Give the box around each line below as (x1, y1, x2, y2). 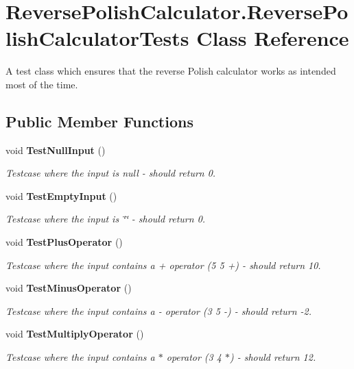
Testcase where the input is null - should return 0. (5, 166, 216, 180)
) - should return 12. (229, 350, 316, 364)
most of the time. (5, 77, 78, 91)
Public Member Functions (5, 110, 193, 131)
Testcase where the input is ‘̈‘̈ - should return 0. (5, 212, 206, 226)
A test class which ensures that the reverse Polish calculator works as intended (5, 64, 336, 78)
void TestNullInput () (5, 142, 106, 157)
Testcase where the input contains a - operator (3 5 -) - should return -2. (5, 303, 312, 318)
